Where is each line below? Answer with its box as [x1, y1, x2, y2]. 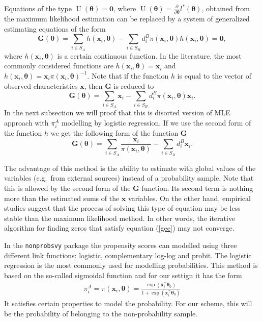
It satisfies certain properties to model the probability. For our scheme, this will [4, 298, 252, 309]
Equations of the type [4, 3, 72, 13]
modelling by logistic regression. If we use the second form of [62, 117, 251, 128]
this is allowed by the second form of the [4, 183, 131, 193]
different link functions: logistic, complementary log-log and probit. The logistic [4, 250, 252, 260]
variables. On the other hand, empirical [128, 192, 251, 203]
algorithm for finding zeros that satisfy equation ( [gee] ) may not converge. [4, 222, 235, 233]
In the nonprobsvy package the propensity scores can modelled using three [4, 240, 237, 251]
